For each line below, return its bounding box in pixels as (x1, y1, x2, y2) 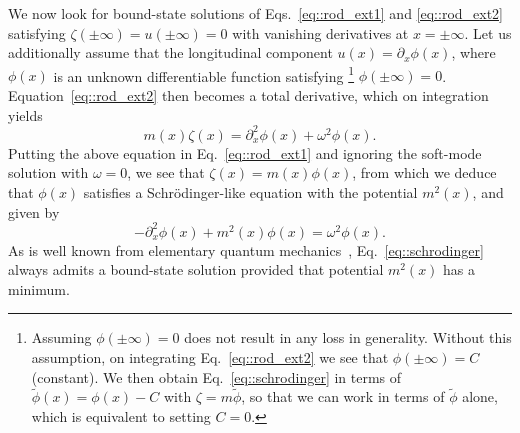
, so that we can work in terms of (241, 386, 445, 407)
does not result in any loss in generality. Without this (184, 327, 512, 348)
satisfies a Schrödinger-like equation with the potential (83, 181, 418, 202)
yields (8, 104, 43, 125)
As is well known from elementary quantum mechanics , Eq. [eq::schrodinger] (8, 239, 484, 260)
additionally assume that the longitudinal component (8, 42, 333, 63)
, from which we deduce (352, 162, 497, 183)
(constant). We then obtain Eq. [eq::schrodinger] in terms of (31, 366, 402, 387)
